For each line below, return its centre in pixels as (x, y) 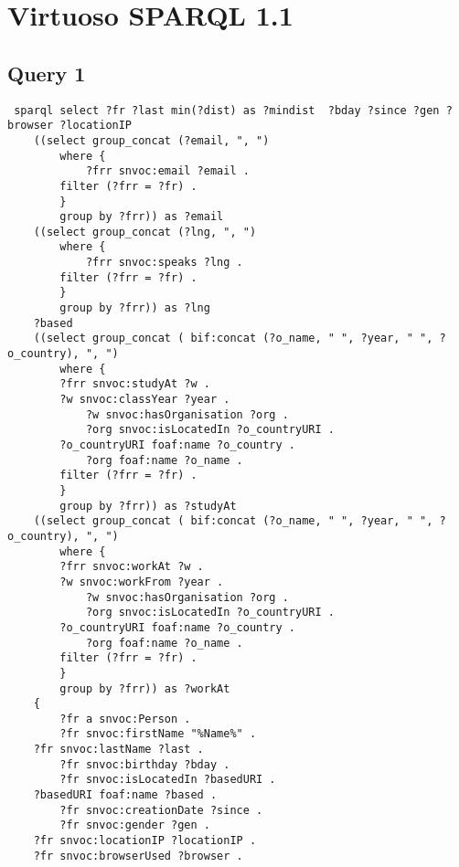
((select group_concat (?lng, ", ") (145, 232)
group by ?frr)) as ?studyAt (148, 506)
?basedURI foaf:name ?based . (125, 795)
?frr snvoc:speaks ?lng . (164, 263)
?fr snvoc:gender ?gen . (135, 825)
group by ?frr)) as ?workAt (145, 688)
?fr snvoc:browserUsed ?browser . (138, 856)
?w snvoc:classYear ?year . (145, 400)
